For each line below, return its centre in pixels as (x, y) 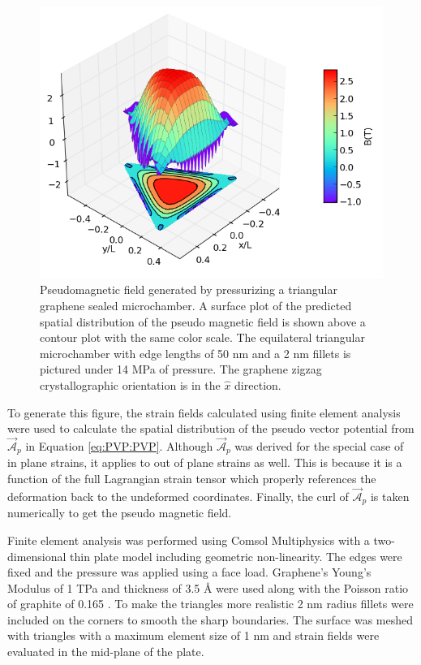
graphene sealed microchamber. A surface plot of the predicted (196, 306)
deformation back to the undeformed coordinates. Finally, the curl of (178, 496)
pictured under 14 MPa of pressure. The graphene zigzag (181, 369)
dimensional (37, 556)
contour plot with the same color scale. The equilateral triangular (202, 337)
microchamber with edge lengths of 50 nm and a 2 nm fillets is (195, 353)
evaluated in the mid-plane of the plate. (106, 652)
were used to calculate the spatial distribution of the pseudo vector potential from (211, 428)
